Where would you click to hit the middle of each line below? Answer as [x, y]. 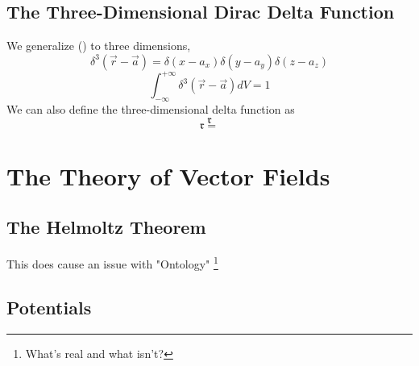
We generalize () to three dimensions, [99, 46]
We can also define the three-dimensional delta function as [151, 109]
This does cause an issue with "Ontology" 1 [112, 262]
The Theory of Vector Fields [168, 175]
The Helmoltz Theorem [106, 227]
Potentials [49, 307]
